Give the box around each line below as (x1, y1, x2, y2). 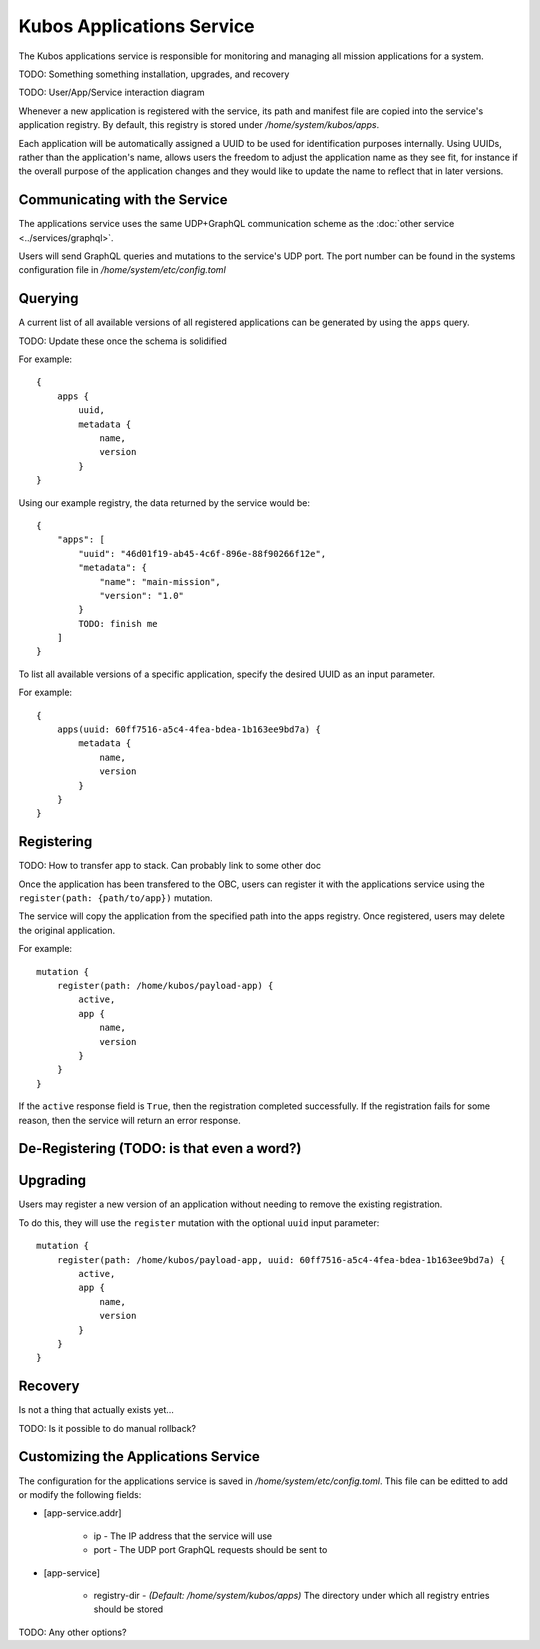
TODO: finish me (78, 618, 158, 629)
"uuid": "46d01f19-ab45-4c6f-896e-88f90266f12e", (78, 548, 327, 559)
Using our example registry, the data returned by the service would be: (18, 496, 310, 509)
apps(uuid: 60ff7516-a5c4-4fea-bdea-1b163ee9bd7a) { (56, 724, 322, 735)
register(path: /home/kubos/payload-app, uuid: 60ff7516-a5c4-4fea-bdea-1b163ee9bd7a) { (56, 1254, 506, 1265)
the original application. (18, 924, 116, 936)
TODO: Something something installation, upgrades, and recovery (18, 68, 290, 80)
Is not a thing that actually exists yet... (18, 1404, 175, 1416)
